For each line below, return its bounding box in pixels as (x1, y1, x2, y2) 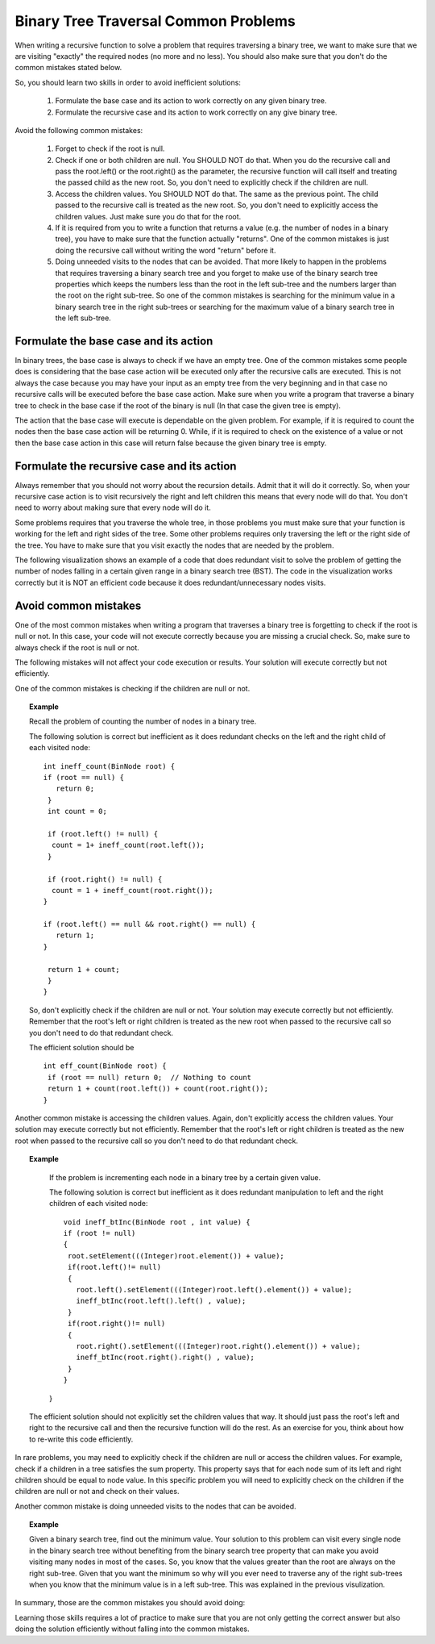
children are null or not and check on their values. (14, 1487, 180, 1496)
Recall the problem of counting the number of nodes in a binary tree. (29, 716, 257, 726)
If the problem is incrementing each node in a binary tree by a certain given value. (49, 1172, 321, 1182)
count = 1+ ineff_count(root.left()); (51, 841, 205, 850)
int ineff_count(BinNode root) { (43, 761, 176, 770)
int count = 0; (47, 807, 108, 816)
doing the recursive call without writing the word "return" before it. (55, 245, 276, 255)
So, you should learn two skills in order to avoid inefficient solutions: (14, 77, 242, 87)
